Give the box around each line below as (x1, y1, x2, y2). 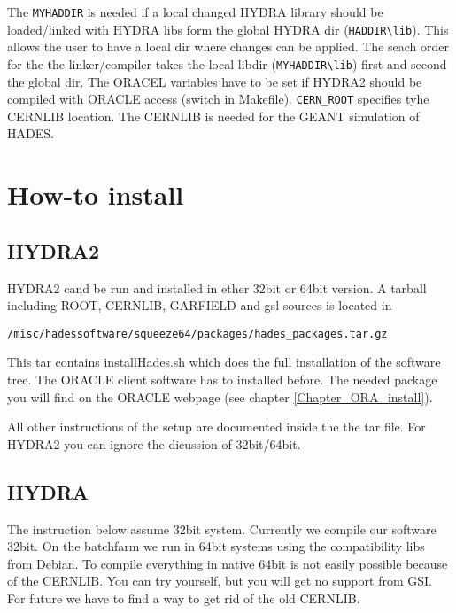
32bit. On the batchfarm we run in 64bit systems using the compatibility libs (7, 537, 425, 555)
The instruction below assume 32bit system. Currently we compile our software (7, 519, 437, 538)
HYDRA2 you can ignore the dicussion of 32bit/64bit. (7, 434, 301, 453)
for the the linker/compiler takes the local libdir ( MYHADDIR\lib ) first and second (7, 54, 447, 73)
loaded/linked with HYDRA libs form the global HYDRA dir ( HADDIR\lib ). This (7, 19, 449, 38)
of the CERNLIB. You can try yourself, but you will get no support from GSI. (7, 571, 432, 590)
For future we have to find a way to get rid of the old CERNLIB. (7, 588, 360, 607)
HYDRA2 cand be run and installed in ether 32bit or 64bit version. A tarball (7, 278, 427, 297)
